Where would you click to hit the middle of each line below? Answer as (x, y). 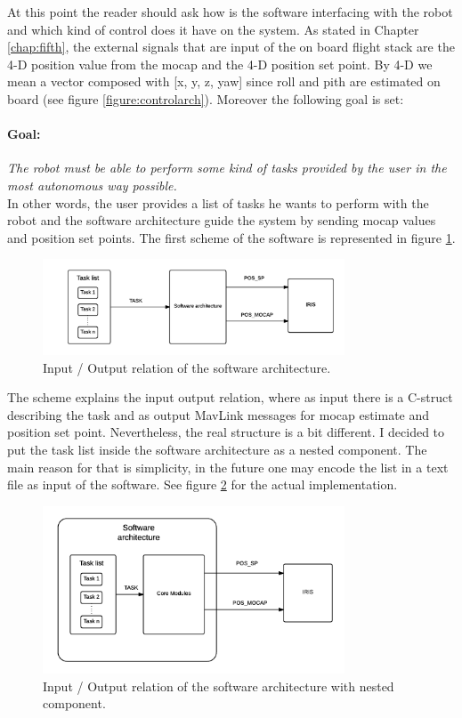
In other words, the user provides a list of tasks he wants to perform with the (218, 202)
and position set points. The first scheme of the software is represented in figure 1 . (231, 237)
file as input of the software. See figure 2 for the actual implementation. (203, 484)
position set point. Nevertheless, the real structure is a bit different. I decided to (226, 432)
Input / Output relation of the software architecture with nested (219, 686)
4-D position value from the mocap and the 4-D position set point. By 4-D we (220, 64)
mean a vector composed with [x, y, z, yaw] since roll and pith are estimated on (224, 81)
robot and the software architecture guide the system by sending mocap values (222, 220)
